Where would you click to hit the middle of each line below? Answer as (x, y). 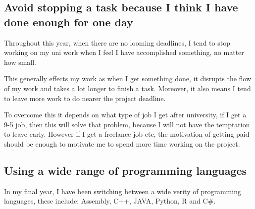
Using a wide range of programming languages (126, 170)
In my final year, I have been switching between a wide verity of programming (123, 191)
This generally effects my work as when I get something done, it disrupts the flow (128, 78)
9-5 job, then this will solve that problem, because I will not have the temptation (127, 124)
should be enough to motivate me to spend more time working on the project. (122, 143)
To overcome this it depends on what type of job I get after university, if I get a (125, 115)
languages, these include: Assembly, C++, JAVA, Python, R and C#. (110, 201)
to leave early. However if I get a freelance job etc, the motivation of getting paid (127, 134)
